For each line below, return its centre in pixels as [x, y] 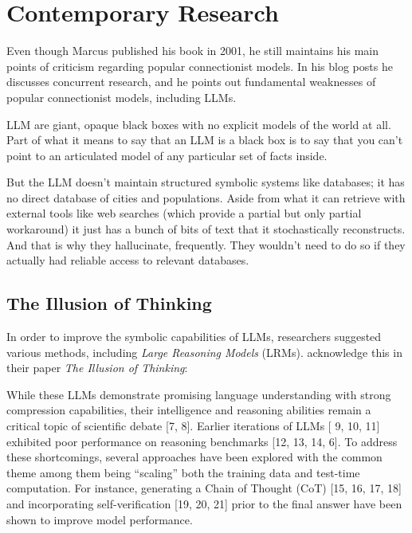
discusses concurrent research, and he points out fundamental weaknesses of [191, 82]
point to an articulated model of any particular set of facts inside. [167, 155]
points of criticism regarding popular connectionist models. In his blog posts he [200, 66]
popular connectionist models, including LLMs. [122, 97]
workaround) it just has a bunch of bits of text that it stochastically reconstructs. [206, 229]
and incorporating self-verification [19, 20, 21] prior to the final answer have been [204, 503]
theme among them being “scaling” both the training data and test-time [183, 472]
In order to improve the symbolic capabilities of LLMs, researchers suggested [194, 337]
